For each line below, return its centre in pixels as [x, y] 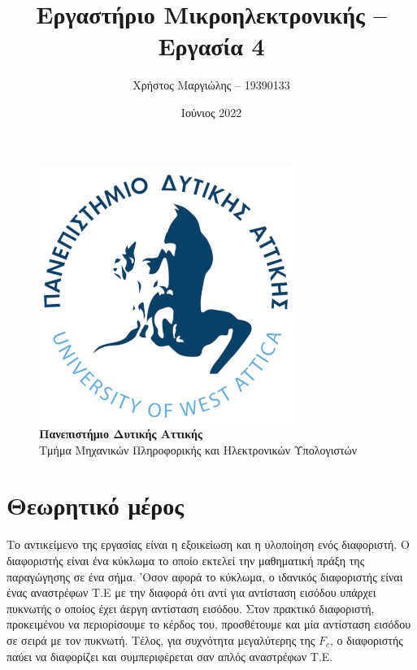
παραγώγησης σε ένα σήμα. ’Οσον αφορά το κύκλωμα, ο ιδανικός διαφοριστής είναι [205, 576]
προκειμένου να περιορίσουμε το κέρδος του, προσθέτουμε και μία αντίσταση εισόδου [209, 624]
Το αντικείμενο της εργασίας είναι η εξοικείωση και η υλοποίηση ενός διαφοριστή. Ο [208, 544]
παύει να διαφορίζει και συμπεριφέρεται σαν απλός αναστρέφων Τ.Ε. [170, 656]
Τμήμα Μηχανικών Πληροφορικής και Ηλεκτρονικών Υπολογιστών [198, 449]
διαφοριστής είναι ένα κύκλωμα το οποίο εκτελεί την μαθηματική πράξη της [186, 560]
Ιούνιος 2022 [211, 112]
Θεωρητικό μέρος [96, 505]
